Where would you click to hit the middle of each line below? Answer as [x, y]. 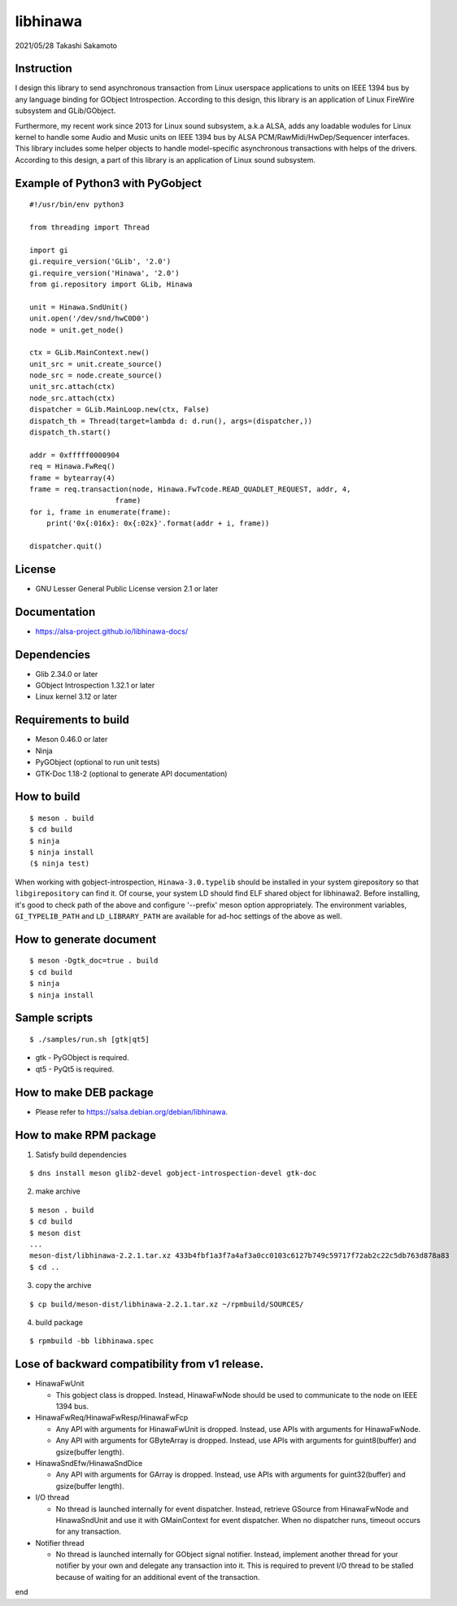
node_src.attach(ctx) [72, 398]
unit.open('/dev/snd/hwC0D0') [90, 319]
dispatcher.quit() [66, 546]
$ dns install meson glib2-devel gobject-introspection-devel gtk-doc [173, 1173]
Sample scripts [54, 1018]
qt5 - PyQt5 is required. [75, 1069]
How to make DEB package [84, 1092]
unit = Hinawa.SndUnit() [79, 307]
